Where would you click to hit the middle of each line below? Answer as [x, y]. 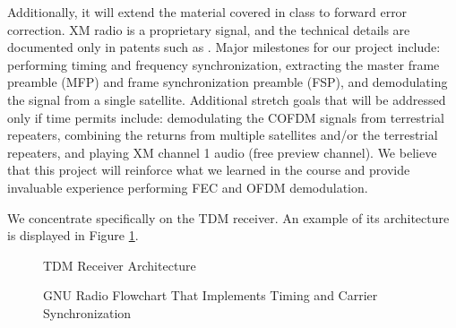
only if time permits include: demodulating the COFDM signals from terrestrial [226, 117]
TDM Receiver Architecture [120, 265]
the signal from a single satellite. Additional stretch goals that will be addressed [227, 99]
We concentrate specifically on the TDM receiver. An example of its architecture [228, 217]
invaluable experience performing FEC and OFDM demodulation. [188, 187]
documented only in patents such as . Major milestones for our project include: [224, 47]
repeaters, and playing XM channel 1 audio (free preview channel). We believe [222, 152]
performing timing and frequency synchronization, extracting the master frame [224, 64]
